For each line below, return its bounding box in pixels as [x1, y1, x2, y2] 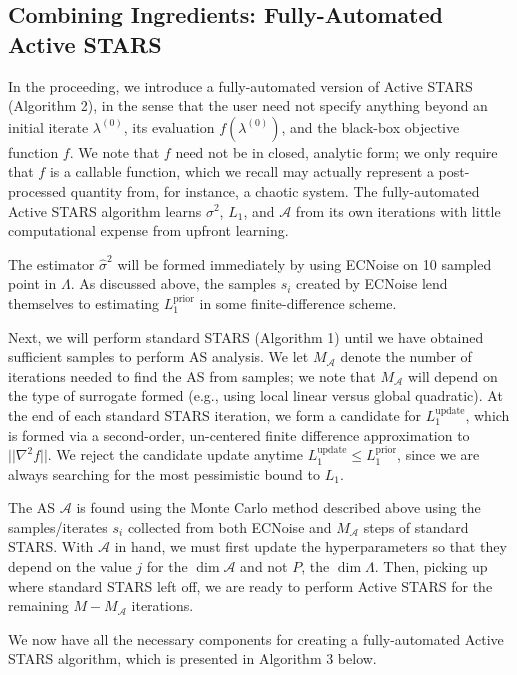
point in [8, 273, 57, 294]
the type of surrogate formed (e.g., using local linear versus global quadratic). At [8, 385, 503, 406]
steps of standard [363, 516, 469, 537]
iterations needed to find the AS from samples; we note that [8, 365, 376, 386]
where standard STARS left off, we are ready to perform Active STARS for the [8, 575, 493, 596]
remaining [8, 595, 69, 616]
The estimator [8, 253, 95, 274]
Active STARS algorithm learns [8, 200, 202, 221]
